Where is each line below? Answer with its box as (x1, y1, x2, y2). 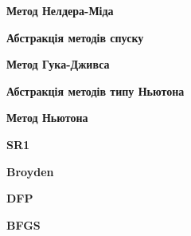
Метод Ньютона (6, 109, 88, 126)
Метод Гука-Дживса (6, 56, 110, 73)
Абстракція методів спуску (6, 29, 144, 45)
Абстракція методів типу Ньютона (6, 82, 185, 99)
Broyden (6, 163, 54, 179)
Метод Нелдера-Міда (6, 2, 114, 18)
